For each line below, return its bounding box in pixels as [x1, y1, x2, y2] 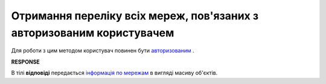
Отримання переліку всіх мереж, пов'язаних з [11, 9, 259, 22]
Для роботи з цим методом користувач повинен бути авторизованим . [11, 47, 194, 54]
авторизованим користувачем [11, 26, 174, 39]
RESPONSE [11, 58, 40, 65]
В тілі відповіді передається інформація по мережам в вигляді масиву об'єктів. [11, 69, 218, 77]
